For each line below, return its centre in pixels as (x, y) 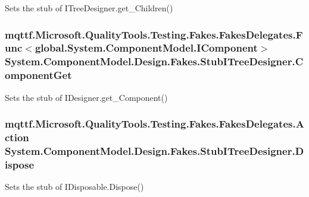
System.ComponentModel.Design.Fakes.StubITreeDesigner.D (154, 150)
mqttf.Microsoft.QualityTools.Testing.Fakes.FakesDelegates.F (154, 34)
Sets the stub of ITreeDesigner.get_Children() (89, 8)
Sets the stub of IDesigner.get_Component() (86, 97)
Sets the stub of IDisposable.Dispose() (74, 187)
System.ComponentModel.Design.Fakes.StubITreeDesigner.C (154, 61)
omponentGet (38, 75)
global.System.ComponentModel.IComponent (146, 48)
